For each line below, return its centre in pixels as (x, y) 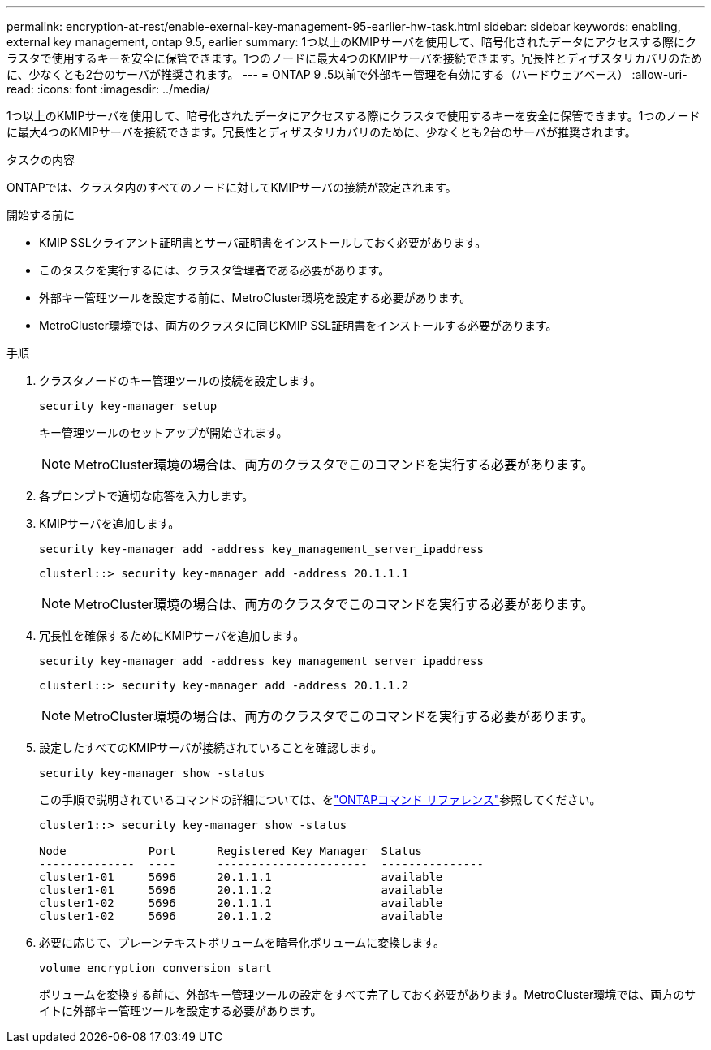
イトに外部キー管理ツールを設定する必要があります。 (181, 1011)
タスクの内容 (41, 160)
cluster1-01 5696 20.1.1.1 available (241, 877)
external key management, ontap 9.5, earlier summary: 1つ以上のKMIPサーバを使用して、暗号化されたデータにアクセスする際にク (352, 42)
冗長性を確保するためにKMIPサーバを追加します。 (172, 635)
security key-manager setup (128, 406)
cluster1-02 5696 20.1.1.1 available (241, 903)
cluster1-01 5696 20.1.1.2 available (241, 890)
